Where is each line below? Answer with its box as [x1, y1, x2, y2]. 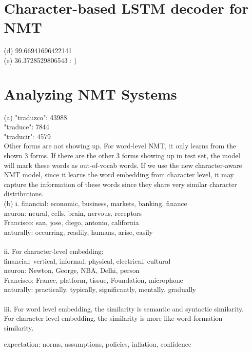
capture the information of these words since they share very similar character [4, 179, 237, 189]
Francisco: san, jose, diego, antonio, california [4, 217, 139, 228]
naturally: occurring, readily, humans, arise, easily [4, 227, 153, 237]
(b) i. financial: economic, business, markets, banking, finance [4, 198, 187, 208]
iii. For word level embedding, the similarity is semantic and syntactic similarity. [4, 303, 244, 313]
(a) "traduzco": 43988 [4, 112, 67, 122]
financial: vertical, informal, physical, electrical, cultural [4, 255, 171, 266]
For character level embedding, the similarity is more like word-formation [4, 313, 223, 323]
